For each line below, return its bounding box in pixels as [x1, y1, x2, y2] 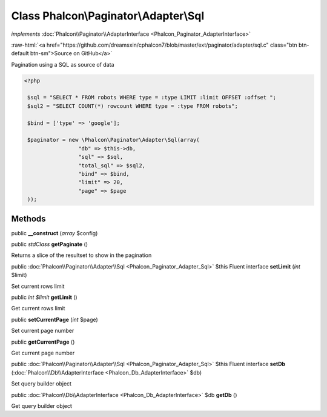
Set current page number [11, 327, 74, 335]
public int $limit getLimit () [11, 294, 78, 301]
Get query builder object [11, 402, 73, 409]
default [11, 50, 30, 57]
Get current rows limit [11, 305, 65, 312]
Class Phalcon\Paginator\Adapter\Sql [11, 9, 205, 22]
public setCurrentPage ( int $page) [11, 316, 98, 323]
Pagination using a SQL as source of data [11, 61, 114, 68]
